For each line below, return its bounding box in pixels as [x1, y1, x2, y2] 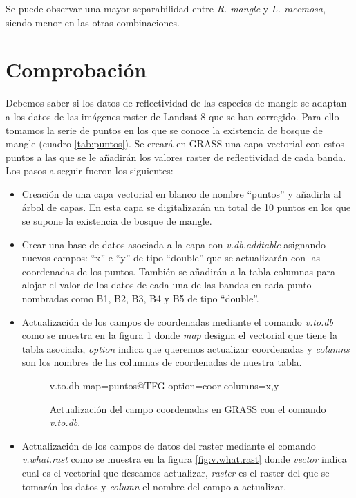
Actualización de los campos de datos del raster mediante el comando [21, 438, 316, 452]
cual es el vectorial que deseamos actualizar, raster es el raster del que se [21, 465, 330, 479]
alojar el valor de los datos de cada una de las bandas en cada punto [21, 277, 312, 292]
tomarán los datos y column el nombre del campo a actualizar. [21, 479, 287, 493]
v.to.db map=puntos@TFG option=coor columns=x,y [49, 378, 279, 392]
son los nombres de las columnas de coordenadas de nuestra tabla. [21, 355, 302, 369]
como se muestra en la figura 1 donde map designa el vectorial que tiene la [21, 328, 337, 342]
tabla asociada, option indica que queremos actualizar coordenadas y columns [21, 341, 350, 356]
